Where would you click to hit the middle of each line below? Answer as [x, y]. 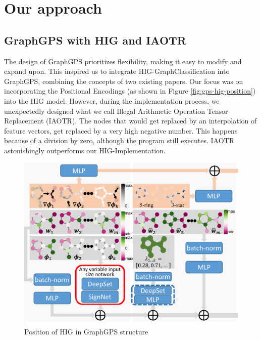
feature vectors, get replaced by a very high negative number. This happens [121, 130]
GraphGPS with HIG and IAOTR [95, 40]
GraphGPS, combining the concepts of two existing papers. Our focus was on [124, 81]
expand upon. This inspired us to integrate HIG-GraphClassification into [117, 71]
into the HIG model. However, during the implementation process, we [112, 100]
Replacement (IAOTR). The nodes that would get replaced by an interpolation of [130, 121]
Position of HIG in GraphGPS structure [86, 332]
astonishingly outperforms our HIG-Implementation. [85, 150]
